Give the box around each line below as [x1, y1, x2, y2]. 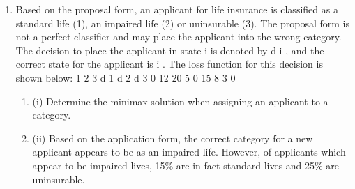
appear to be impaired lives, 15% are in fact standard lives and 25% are [32, 158, 340, 172]
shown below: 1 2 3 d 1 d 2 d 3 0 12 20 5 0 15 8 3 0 [15, 70, 236, 84]
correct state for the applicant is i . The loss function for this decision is [15, 56, 323, 71]
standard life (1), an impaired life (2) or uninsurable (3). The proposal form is [15, 15, 349, 30]
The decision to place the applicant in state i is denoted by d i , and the [15, 43, 324, 57]
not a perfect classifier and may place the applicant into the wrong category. [15, 29, 342, 44]
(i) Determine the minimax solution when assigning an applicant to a [32, 93, 328, 108]
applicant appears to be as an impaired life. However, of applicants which [32, 144, 346, 159]
